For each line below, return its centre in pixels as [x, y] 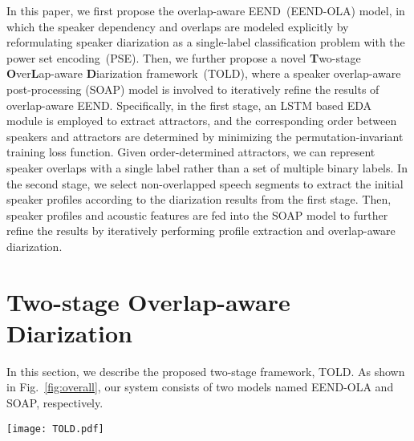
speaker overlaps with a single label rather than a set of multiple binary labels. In [207, 167]
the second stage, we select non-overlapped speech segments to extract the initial [205, 183]
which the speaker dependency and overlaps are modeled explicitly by [178, 26]
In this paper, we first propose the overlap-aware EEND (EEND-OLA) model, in [206, 10]
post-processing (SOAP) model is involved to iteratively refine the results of [193, 89]
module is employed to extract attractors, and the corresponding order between [202, 121]
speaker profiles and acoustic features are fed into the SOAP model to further [197, 214]
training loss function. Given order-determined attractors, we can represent [191, 152]
